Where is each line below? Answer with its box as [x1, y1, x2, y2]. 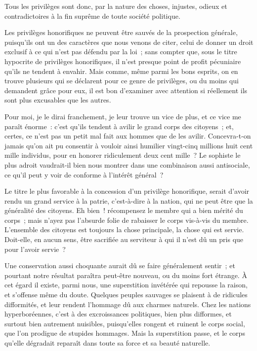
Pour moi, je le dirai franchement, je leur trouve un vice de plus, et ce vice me [4, 111, 241, 121]
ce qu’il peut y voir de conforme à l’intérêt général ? [4, 169, 164, 179]
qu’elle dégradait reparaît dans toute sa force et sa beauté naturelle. [4, 338, 211, 348]
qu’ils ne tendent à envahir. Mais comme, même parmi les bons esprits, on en [4, 66, 238, 76]
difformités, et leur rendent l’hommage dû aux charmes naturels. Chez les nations [4, 299, 251, 309]
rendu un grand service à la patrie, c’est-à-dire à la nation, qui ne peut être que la [4, 195, 253, 206]
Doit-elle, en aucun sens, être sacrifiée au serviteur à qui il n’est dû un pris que [4, 234, 244, 245]
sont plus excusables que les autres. [4, 95, 111, 105]
